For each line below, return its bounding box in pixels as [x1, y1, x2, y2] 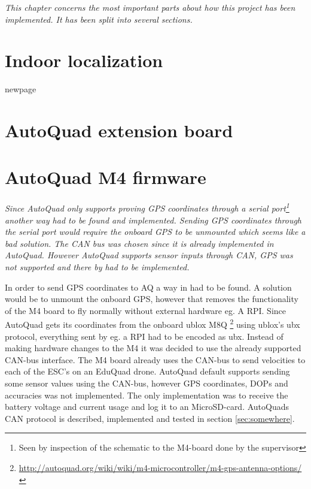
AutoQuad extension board [5, 118, 233, 143]
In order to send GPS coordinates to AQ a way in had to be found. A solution [5, 280, 292, 293]
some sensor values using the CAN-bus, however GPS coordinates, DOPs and [5, 377, 288, 390]
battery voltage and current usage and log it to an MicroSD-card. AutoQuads [5, 400, 289, 413]
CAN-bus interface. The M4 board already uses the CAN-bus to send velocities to [5, 353, 306, 366]
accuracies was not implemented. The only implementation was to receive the [5, 388, 288, 401]
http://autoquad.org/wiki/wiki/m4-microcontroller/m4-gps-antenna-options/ [19, 461, 302, 473]
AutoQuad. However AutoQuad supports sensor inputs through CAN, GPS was [5, 249, 293, 261]
